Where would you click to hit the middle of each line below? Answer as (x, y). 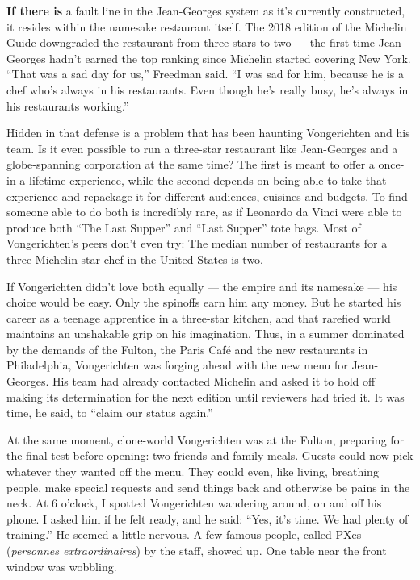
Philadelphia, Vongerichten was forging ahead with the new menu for (177, 365)
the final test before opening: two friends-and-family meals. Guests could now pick (210, 455)
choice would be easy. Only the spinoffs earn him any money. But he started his (204, 302)
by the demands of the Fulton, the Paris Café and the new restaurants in (187, 349)
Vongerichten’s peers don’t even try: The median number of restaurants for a (197, 243)
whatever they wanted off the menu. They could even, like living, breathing (193, 472)
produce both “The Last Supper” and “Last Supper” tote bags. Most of (184, 227)
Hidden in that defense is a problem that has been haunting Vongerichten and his (208, 133)
